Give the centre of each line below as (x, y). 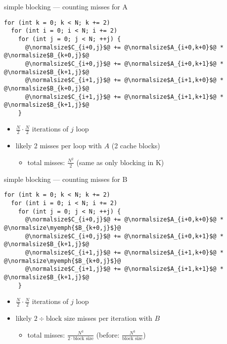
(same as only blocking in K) (120, 162)
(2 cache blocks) (136, 146)
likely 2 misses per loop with (59, 146)
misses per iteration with (115, 318)
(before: (108, 334)
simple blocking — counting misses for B (66, 179)
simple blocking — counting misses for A (66, 6)
